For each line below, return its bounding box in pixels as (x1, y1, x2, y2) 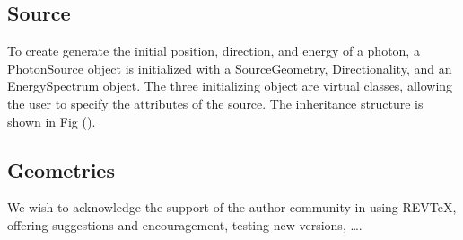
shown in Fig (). (7, 111, 96, 130)
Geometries (7, 156, 115, 183)
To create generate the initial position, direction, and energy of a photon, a (7, 41, 420, 60)
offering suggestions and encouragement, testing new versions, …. (7, 215, 363, 234)
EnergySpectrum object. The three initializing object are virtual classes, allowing (7, 76, 453, 95)
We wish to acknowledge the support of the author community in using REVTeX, (7, 198, 457, 217)
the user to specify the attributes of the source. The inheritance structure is (7, 93, 424, 112)
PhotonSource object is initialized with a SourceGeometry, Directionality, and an (7, 58, 452, 77)
